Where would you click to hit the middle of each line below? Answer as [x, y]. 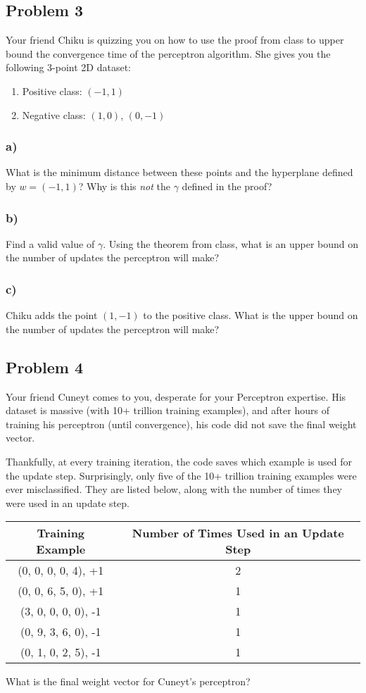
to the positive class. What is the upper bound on [251, 315]
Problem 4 [44, 367]
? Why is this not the [125, 186]
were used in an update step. [68, 502]
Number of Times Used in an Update [238, 533]
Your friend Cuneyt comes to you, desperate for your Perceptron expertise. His [176, 396]
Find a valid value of [50, 243]
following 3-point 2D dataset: [69, 67]
